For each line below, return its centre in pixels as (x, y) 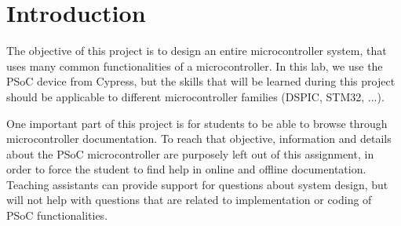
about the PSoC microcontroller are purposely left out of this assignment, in (190, 153)
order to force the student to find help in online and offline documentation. (186, 169)
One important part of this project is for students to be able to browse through (197, 123)
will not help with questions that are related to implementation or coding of (189, 200)
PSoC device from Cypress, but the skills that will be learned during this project (201, 81)
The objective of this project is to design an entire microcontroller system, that (197, 51)
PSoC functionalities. (57, 215)
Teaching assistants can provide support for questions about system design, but (197, 184)
